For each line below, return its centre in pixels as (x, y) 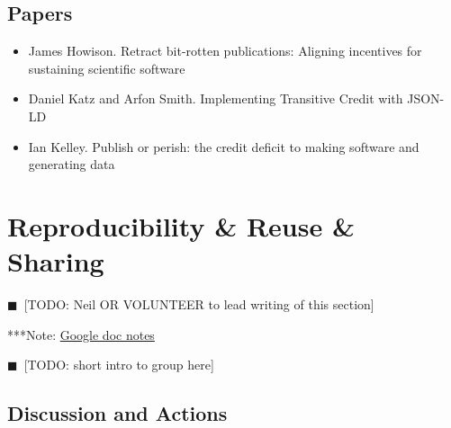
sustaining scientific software (107, 68)
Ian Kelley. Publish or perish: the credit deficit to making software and (224, 146)
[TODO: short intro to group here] (119, 365)
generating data (72, 164)
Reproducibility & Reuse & (181, 225)
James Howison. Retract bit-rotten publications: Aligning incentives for (225, 51)
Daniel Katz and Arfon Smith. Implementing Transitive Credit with (216, 98)
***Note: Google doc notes (81, 334)
